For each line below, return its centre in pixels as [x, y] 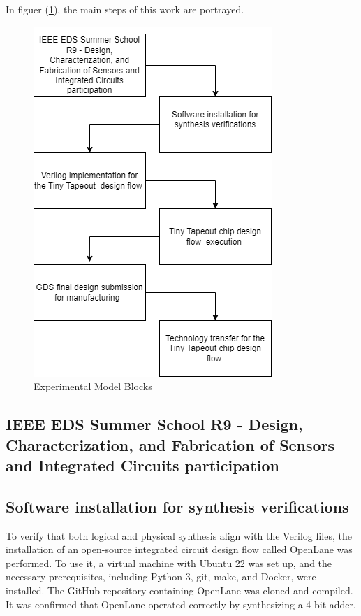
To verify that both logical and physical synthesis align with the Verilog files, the [179, 535]
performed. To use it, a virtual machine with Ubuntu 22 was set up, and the [169, 563]
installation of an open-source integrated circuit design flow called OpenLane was [179, 549]
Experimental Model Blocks [93, 386]
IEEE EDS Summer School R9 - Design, [154, 424]
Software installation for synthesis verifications [177, 506]
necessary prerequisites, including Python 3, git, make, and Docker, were [161, 576]
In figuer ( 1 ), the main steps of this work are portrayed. [125, 9]
